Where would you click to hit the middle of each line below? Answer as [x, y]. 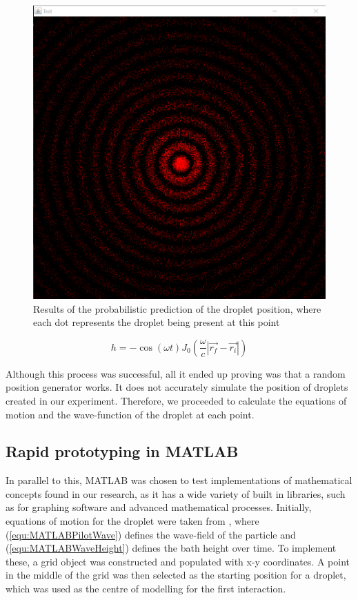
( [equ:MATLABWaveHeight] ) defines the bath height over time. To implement [171, 548]
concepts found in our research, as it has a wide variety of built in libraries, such [176, 493]
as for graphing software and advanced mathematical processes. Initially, [159, 507]
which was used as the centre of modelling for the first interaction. [146, 589]
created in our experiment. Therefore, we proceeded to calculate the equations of [176, 400]
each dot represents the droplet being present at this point [157, 322]
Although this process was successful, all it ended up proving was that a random [176, 373]
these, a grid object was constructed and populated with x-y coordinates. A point [178, 561]
